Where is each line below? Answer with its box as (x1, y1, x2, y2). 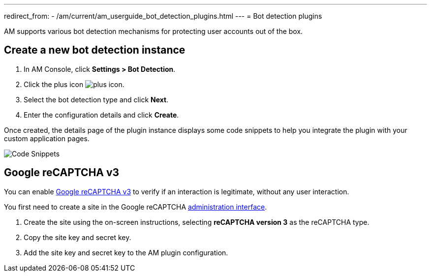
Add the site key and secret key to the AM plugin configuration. (24, 248, 228, 257)
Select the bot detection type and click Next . (24, 95, 169, 104)
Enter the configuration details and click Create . (24, 110, 179, 119)
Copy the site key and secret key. (24, 233, 131, 242)
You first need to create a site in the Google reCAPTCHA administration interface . (4, 202, 267, 211)
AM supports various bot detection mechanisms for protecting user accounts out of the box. (4, 27, 303, 35)
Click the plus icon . (24, 80, 124, 89)
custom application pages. (4, 134, 90, 143)
